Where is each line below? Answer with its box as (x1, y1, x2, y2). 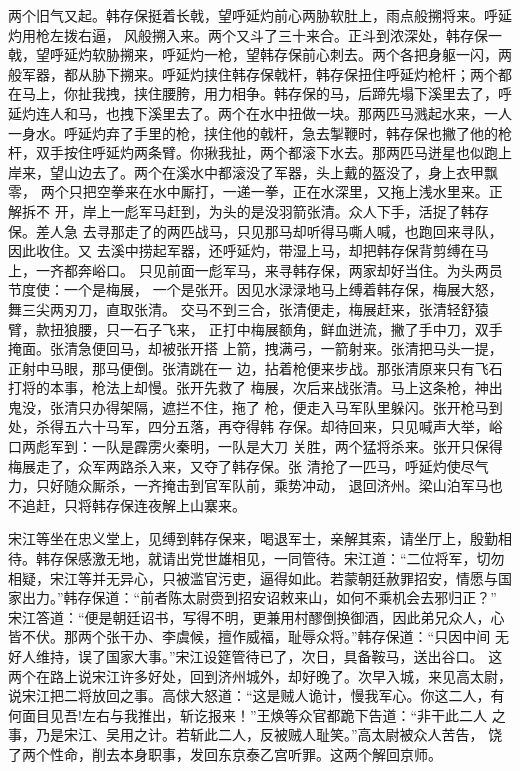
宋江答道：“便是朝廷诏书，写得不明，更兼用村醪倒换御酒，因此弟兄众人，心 (8, 606, 505, 627)
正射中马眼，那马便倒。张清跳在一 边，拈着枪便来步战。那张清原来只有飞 (8, 357, 489, 378)
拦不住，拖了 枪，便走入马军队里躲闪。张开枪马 (175, 396, 489, 417)
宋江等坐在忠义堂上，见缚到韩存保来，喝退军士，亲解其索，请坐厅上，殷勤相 (8, 528, 512, 549)
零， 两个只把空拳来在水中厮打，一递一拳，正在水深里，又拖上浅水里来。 (8, 181, 489, 202)
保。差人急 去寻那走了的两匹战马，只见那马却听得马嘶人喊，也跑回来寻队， (8, 220, 503, 241)
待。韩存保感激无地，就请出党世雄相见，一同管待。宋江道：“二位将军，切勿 (8, 548, 505, 569)
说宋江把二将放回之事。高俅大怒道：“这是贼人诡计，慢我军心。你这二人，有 (8, 685, 505, 706)
